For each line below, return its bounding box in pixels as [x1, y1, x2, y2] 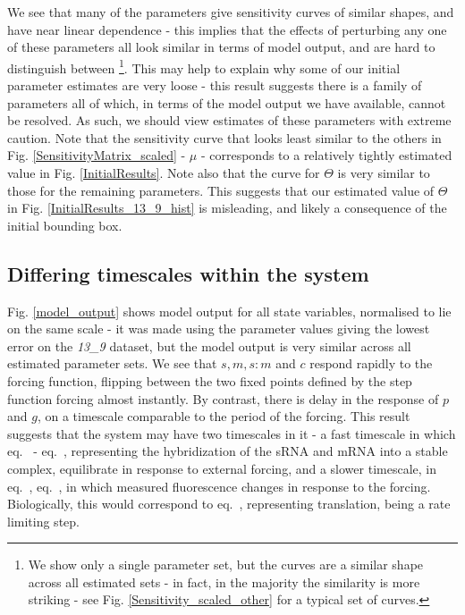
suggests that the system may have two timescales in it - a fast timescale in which [7, 424, 456, 442]
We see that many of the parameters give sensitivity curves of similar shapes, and [7, 3, 454, 21]
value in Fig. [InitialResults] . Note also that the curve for [7, 164, 320, 181]
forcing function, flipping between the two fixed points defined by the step [7, 371, 412, 390]
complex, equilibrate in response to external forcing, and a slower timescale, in [7, 459, 436, 477]
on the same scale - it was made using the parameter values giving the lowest [7, 319, 430, 338]
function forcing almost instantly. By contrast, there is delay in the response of [7, 389, 439, 408]
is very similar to [337, 164, 430, 181]
